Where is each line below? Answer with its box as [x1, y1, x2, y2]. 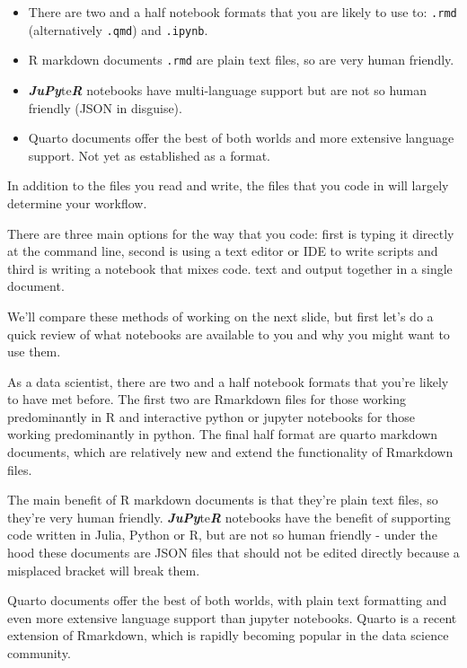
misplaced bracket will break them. [7, 560, 200, 579]
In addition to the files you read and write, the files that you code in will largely [7, 176, 449, 195]
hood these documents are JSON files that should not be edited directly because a [7, 543, 460, 562]
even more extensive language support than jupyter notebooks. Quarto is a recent [7, 608, 457, 627]
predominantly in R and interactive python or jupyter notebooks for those [7, 407, 416, 426]
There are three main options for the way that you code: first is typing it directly [7, 224, 454, 242]
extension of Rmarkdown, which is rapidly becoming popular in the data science [7, 626, 449, 645]
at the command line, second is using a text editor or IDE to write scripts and [7, 242, 438, 260]
